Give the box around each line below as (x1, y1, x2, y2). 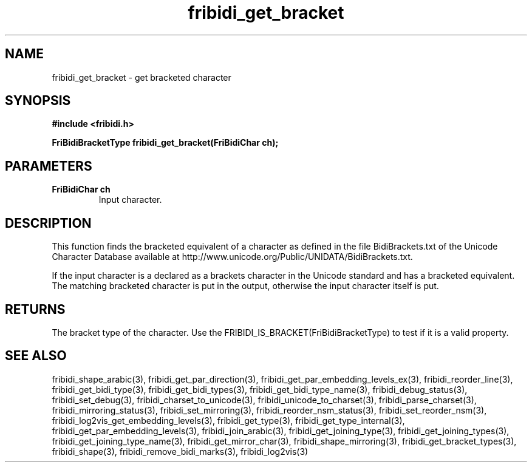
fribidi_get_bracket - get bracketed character (52, 72, 231, 83)
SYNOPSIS (5, 93, 71, 109)
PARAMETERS (5, 158, 92, 174)
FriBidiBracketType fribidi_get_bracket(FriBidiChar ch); (52, 137, 279, 148)
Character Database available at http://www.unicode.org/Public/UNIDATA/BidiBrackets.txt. (52, 251, 413, 262)
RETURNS (5, 301, 66, 317)
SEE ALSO (5, 348, 67, 364)
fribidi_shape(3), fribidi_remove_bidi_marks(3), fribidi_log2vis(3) (52, 446, 309, 457)
